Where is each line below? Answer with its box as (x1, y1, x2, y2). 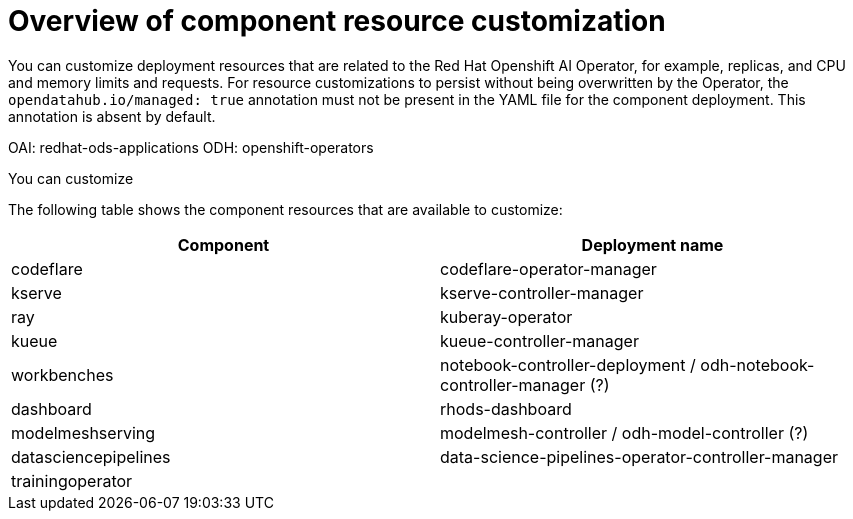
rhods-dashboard (440, 398, 572, 419)
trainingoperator (11, 470, 133, 491)
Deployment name (581, 234, 724, 255)
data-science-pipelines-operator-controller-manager (440, 446, 838, 467)
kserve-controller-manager (440, 282, 644, 303)
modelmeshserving (11, 422, 156, 443)
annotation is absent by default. (8, 107, 216, 125)
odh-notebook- (700, 354, 815, 375)
